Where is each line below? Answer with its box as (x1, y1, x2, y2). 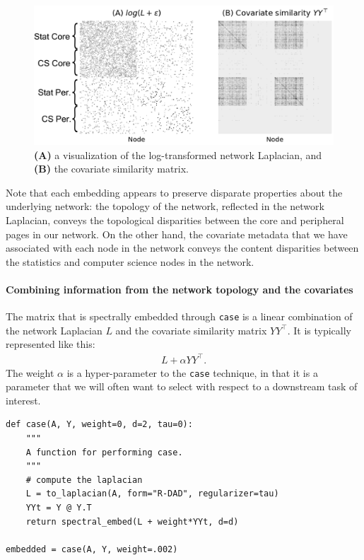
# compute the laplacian (25, 474, 143, 485)
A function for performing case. (25, 447, 183, 457)
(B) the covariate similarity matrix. (34, 161, 189, 176)
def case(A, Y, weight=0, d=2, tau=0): (6, 419, 193, 430)
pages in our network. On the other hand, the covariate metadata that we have (6, 226, 348, 241)
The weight (6, 365, 54, 380)
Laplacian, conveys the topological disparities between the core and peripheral (6, 213, 344, 228)
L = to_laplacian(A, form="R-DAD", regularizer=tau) (25, 489, 279, 499)
